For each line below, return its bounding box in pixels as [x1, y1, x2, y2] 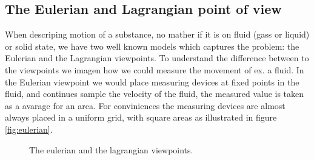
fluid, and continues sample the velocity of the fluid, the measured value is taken [5, 87, 304, 100]
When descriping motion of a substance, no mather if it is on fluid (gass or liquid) [5, 28, 310, 41]
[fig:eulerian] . [5, 122, 53, 135]
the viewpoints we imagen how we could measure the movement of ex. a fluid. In [5, 63, 304, 76]
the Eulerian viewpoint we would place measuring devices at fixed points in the [5, 75, 299, 88]
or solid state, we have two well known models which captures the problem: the [5, 39, 299, 52]
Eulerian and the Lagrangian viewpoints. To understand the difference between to [5, 52, 309, 64]
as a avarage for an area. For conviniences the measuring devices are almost [5, 99, 286, 112]
